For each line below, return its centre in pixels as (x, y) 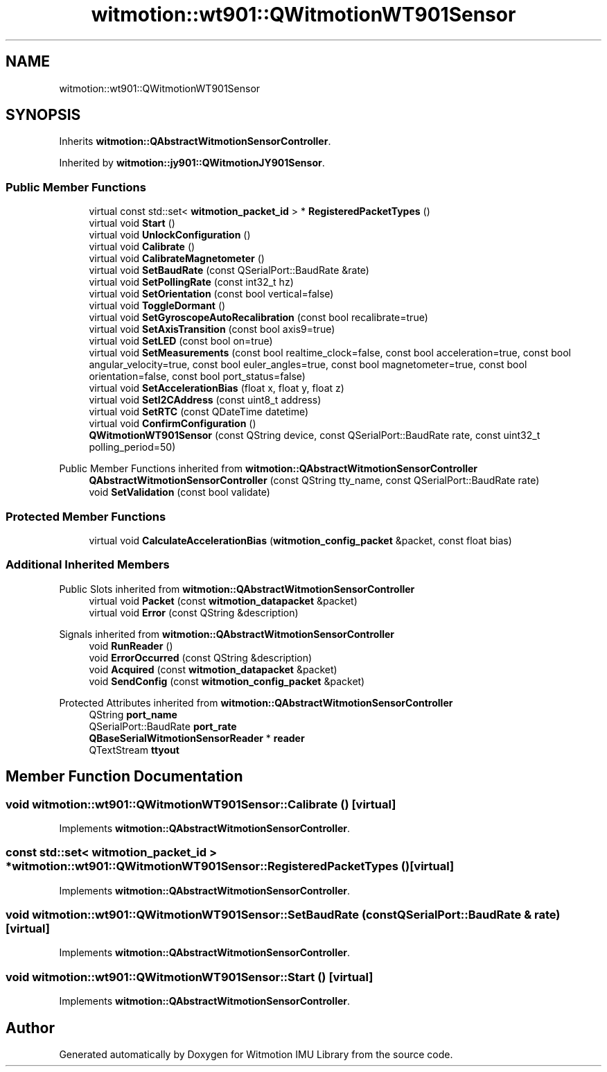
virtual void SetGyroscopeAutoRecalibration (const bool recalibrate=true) (258, 318)
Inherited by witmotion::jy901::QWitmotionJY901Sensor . (192, 163)
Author (30, 1028)
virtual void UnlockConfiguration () (170, 235)
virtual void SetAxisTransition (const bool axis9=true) (212, 329)
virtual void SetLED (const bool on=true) (181, 341)
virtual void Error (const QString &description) (194, 612)
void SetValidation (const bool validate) (179, 492)
